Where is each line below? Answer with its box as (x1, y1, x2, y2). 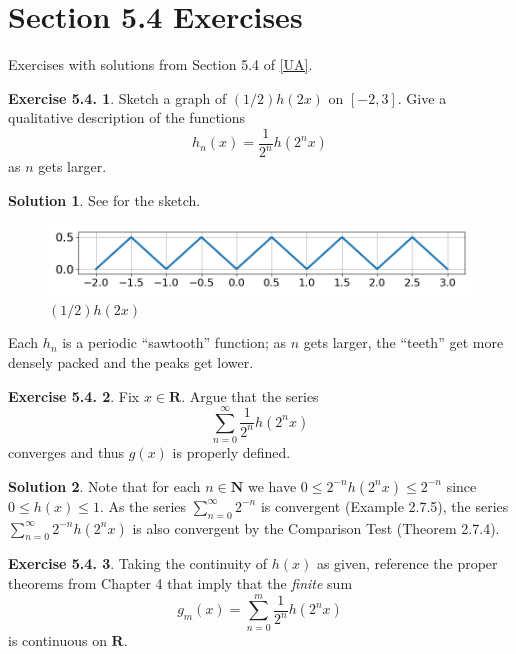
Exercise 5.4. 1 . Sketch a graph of (8, 87, 227, 108)
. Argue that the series (181, 385, 319, 406)
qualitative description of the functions (8, 107, 246, 128)
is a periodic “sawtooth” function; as (62, 332, 287, 353)
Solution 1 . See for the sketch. (8, 189, 201, 210)
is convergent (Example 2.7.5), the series (260, 495, 509, 516)
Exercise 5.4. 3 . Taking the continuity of (8, 553, 268, 574)
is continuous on (8, 629, 107, 650)
